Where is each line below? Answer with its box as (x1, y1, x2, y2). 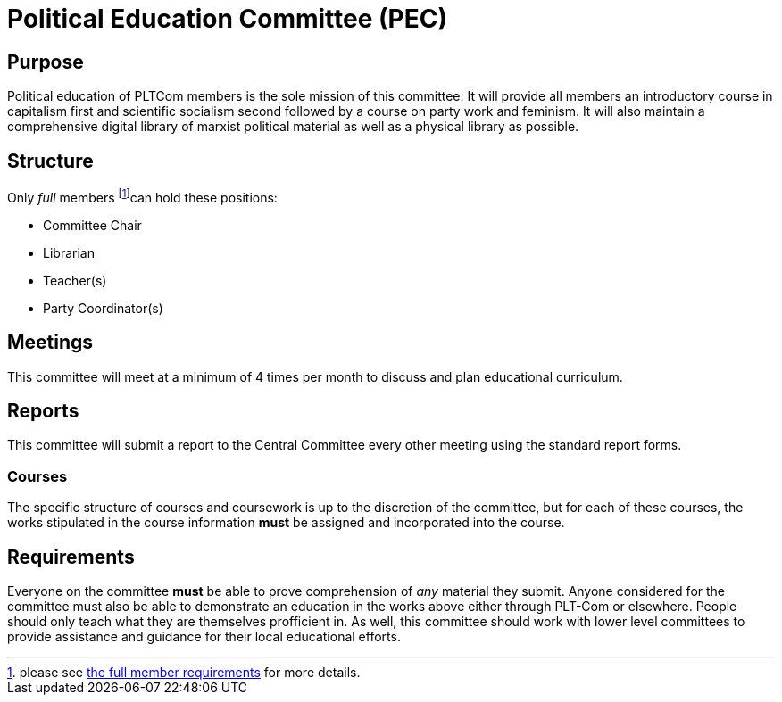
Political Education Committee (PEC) (7, 4, 447, 34)
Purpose (7, 50, 84, 73)
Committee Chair (43, 217, 142, 233)
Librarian (43, 244, 95, 260)
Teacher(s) (43, 272, 107, 288)
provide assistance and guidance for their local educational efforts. (7, 628, 401, 644)
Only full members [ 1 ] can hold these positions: (7, 187, 278, 205)
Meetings (7, 331, 94, 354)
